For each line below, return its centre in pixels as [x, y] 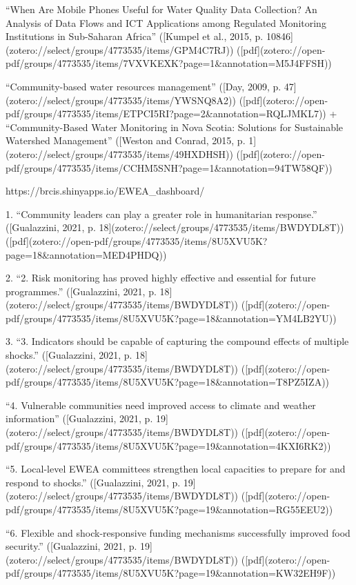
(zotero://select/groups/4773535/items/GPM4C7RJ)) [120, 49]
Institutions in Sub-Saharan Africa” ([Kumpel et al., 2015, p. [135, 36]
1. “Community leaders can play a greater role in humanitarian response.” [161, 214]
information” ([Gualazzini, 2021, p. [79, 418]
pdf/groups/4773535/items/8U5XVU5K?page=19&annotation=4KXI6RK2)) [168, 445]
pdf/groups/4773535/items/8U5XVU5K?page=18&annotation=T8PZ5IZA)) [168, 382]
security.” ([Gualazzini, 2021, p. [71, 546]
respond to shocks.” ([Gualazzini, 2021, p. [93, 482]
